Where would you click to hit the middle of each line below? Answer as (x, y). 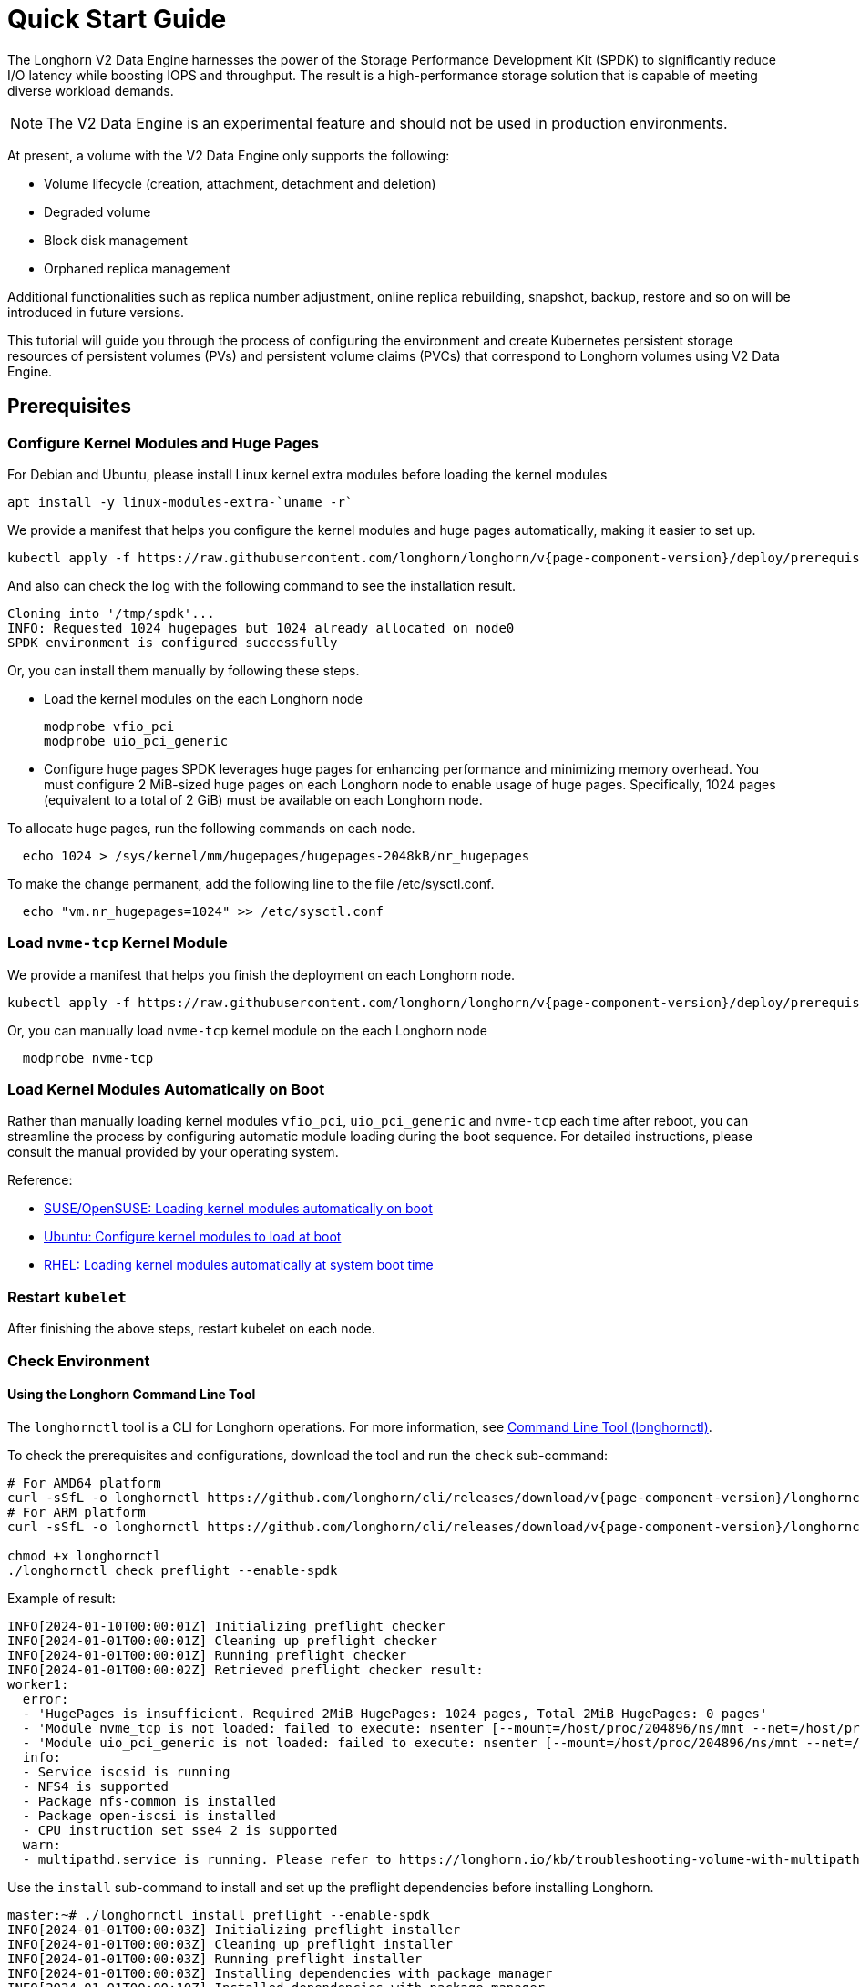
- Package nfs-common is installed (149, 1801)
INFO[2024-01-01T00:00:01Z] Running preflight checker (207, 1655)
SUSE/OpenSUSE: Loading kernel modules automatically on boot (238, 1209)
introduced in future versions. (96, 312)
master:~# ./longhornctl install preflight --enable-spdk (219, 1915)
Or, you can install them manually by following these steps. (184, 670)
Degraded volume (97, 211)
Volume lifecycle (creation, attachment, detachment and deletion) (240, 183)
